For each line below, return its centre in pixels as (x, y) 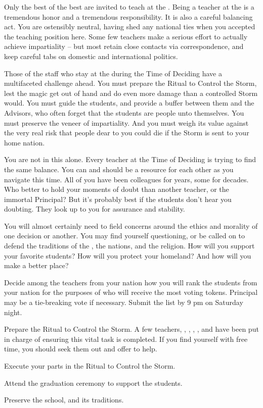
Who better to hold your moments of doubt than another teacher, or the (117, 189)
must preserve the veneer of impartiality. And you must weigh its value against (126, 122)
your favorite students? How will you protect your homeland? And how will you (128, 255)
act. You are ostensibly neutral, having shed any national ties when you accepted (130, 27)
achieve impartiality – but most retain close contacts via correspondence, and (124, 46)
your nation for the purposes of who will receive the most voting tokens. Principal (131, 292)
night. (13, 312)
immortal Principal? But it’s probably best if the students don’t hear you (118, 199)
